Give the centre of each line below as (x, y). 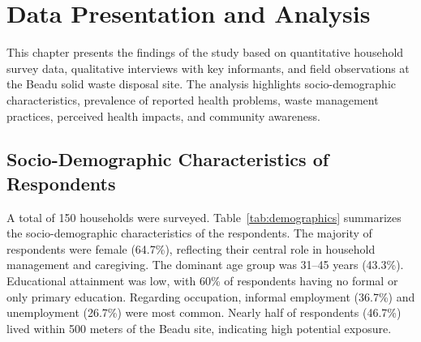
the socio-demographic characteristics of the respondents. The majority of (189, 233)
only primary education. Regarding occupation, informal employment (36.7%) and (211, 296)
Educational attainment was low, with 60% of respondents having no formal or (202, 281)
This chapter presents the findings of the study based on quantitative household (205, 52)
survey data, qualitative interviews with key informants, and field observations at (208, 68)
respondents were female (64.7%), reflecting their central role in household (191, 248)
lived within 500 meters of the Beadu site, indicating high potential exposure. (199, 328)
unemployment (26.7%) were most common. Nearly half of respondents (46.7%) (204, 312)
